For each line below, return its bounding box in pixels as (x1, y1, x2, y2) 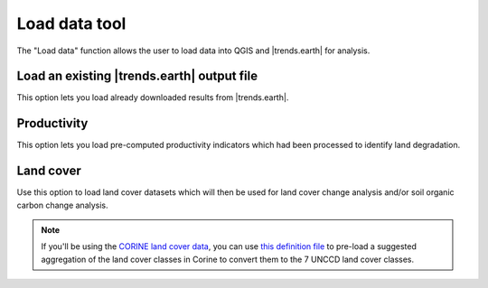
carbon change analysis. (16, 200, 108, 210)
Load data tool (16, 14, 127, 33)
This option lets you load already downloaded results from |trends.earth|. (16, 92, 289, 103)
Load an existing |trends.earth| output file (16, 69, 258, 84)
